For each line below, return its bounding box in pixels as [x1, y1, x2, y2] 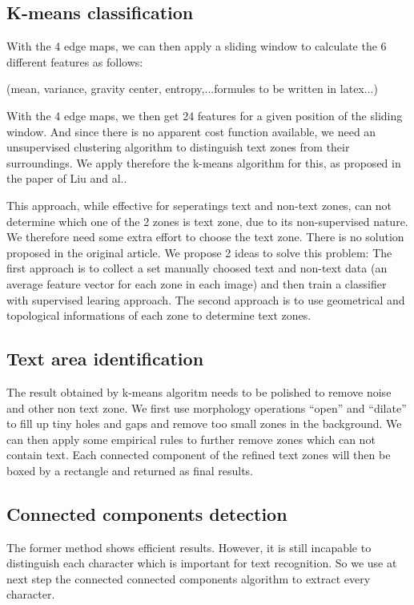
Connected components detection [6, 501, 287, 526]
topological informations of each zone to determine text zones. [6, 307, 312, 324]
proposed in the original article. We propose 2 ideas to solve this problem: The [6, 244, 392, 260]
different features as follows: [6, 53, 143, 70]
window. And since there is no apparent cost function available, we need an [6, 123, 376, 139]
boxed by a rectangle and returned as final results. [6, 462, 254, 478]
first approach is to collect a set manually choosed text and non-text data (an [6, 260, 388, 276]
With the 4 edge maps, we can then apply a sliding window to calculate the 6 [6, 38, 387, 54]
